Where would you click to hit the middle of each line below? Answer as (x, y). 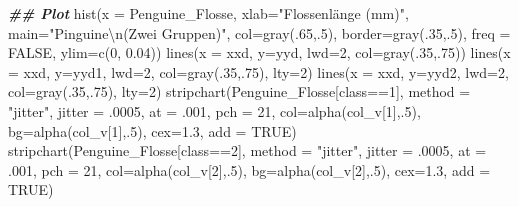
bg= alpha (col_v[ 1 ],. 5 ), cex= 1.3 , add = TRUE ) (152, 130)
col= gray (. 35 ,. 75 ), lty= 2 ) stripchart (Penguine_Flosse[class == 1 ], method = (239, 91)
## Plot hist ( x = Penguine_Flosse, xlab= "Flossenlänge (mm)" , (208, 13)
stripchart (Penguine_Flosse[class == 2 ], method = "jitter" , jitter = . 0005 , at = (247, 150)
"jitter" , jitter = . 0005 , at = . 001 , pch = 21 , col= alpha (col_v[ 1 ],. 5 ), (214, 110)
